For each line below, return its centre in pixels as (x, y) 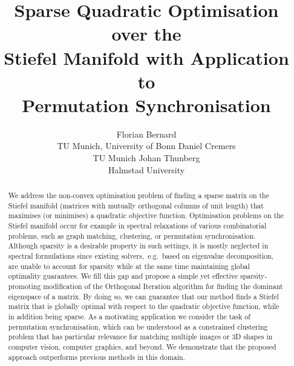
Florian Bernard (146, 134)
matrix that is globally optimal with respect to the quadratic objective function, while (144, 306)
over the (146, 34)
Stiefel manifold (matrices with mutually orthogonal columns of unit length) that (136, 205)
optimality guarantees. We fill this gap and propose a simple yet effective (123, 276)
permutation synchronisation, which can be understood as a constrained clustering (138, 326)
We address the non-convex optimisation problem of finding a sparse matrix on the (139, 195)
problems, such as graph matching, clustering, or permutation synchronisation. (132, 235)
